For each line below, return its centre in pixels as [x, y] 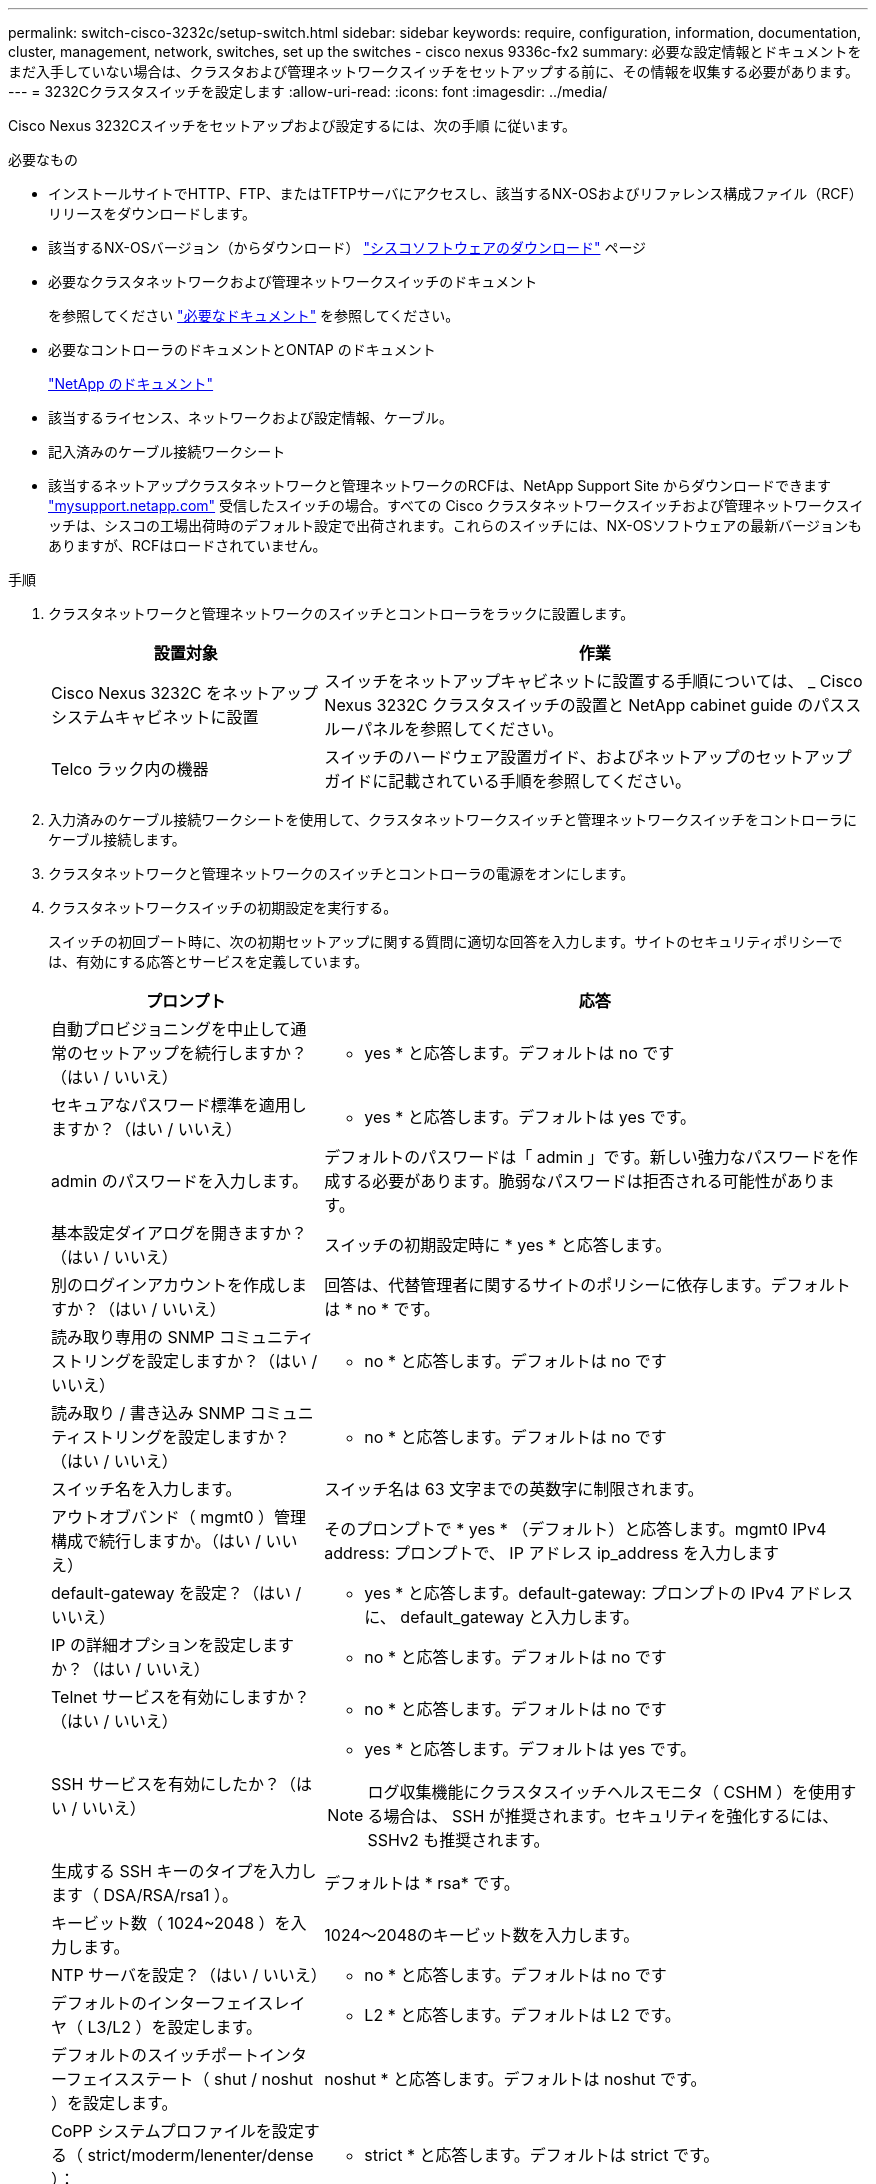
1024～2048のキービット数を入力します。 [482, 1935]
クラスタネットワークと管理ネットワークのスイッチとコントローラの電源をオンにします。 [341, 873]
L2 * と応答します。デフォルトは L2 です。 [522, 2015]
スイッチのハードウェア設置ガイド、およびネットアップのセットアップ [588, 757]
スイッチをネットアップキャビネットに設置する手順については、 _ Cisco [593, 681]
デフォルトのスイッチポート [155, 2055]
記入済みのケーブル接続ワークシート [167, 451]
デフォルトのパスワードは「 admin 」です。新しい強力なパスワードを [583, 1157]
